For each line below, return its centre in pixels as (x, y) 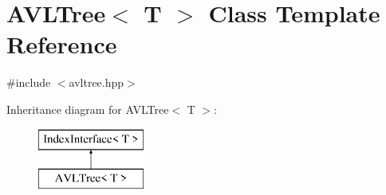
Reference (62, 44)
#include (29, 82)
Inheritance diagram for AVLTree (88, 109)
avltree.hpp (96, 82)
